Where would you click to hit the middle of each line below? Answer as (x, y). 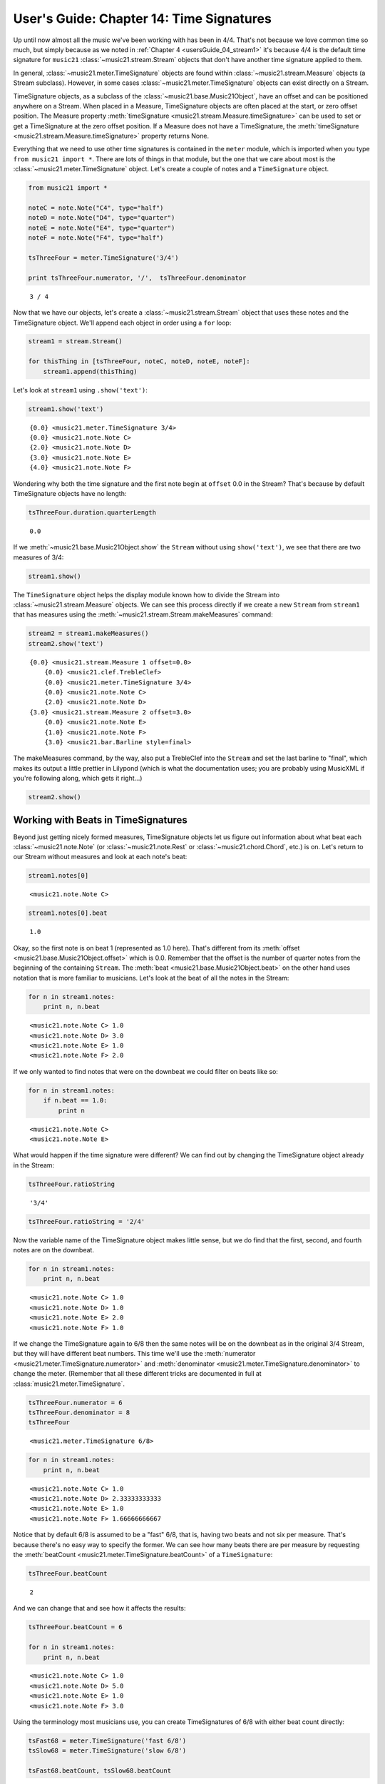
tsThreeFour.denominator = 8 (79, 1412)
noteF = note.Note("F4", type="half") (96, 238)
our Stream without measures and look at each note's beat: (100, 857)
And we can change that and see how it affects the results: (99, 1608)
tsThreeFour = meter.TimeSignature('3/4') (103, 258)
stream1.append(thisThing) (91, 371)
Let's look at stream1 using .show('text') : (80, 390)
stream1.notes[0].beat (68, 913)
